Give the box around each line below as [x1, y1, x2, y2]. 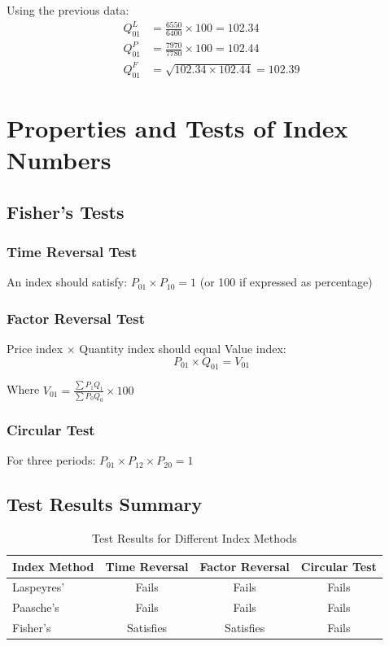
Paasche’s [12, 599, 59, 616]
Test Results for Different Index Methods [92, 529, 297, 546]
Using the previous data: [7, 2, 129, 18]
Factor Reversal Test [7, 308, 145, 328]
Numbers [7, 142, 111, 176]
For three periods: [7, 452, 96, 469]
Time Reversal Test [7, 241, 138, 261]
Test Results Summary [7, 491, 203, 517]
